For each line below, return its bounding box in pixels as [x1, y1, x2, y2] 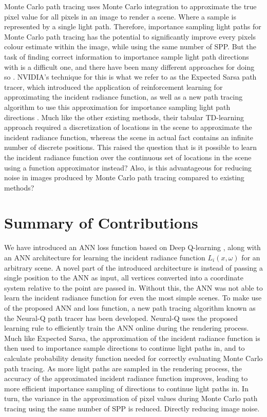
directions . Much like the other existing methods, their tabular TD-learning [4, 111, 244, 122]
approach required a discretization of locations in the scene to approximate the [4, 122, 252, 132]
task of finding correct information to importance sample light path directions [4, 51, 249, 62]
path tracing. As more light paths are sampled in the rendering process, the [4, 363, 242, 373]
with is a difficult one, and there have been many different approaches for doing [4, 61, 255, 72]
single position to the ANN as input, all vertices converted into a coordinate [4, 272, 243, 283]
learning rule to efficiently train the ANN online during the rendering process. [4, 323, 249, 333]
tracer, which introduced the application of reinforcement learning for [4, 81, 223, 92]
